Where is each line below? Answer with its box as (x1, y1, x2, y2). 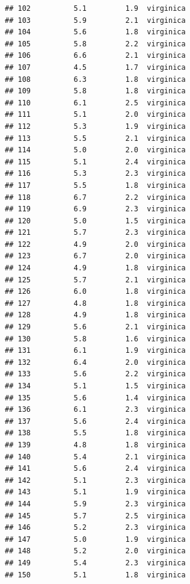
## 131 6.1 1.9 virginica (5, 346, 186, 355)
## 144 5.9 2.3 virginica (5, 499, 186, 508)
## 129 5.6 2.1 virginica (5, 323, 186, 332)
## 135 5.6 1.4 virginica (5, 393, 186, 402)
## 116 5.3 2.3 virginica (5, 169, 186, 178)
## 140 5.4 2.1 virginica (5, 452, 186, 461)
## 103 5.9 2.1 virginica (5, 16, 186, 25)
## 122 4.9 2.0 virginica (5, 240, 186, 249)
